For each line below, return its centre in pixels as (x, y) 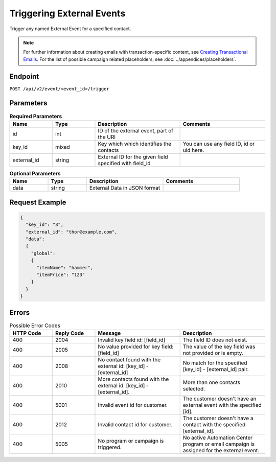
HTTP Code (27, 333)
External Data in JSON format (125, 188)
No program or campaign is (131, 441)
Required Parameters (36, 116)
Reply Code (70, 333)
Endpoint (24, 76)
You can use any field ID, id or (219, 144)
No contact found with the (129, 360)
